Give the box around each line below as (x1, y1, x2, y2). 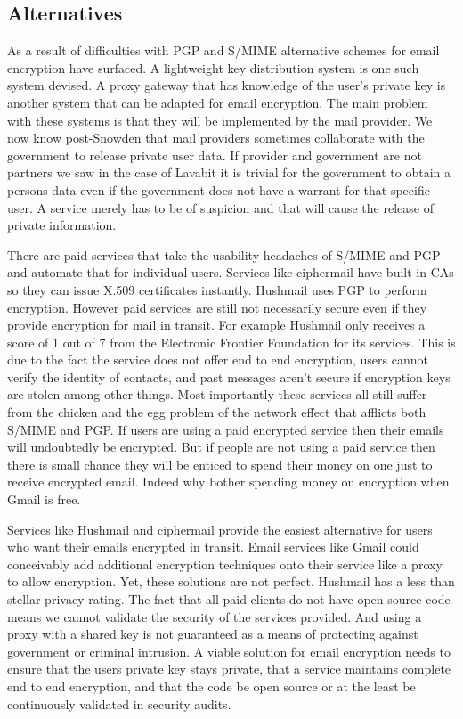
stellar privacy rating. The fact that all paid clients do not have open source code (7, 590, 451, 609)
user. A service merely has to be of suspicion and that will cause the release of (7, 198, 434, 217)
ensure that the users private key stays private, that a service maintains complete (7, 659, 451, 678)
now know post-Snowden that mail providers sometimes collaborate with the (7, 128, 425, 147)
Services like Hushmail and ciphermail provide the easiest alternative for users (7, 519, 433, 538)
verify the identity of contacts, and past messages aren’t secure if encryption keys (7, 367, 451, 386)
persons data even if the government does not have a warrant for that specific (7, 180, 430, 199)
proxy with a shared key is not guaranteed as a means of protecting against (7, 625, 418, 643)
